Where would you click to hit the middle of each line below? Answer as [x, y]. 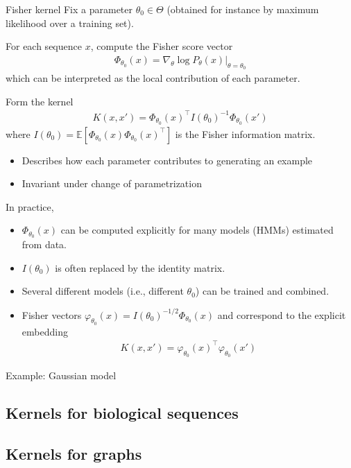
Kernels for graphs [74, 453]
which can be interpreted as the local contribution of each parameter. [153, 78]
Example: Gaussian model [61, 375]
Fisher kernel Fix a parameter [69, 9]
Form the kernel [40, 101]
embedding [45, 331]
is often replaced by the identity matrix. [140, 267]
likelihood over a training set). [70, 23]
